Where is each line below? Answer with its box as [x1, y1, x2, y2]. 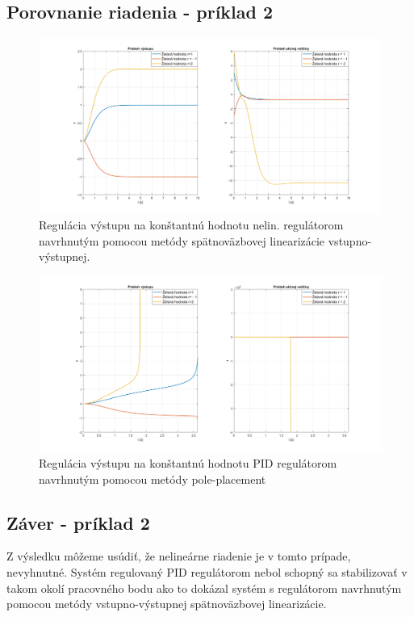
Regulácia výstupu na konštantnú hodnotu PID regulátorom [39, 454, 337, 471]
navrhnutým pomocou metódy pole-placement [39, 470, 266, 487]
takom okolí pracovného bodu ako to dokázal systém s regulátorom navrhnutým [6, 579, 402, 596]
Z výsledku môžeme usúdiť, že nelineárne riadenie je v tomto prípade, [6, 548, 351, 565]
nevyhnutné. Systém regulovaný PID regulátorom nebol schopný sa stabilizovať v [6, 563, 408, 580]
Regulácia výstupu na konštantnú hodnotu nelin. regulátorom [39, 216, 344, 233]
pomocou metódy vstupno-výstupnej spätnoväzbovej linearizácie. [6, 595, 327, 612]
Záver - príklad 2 [6, 510, 150, 535]
